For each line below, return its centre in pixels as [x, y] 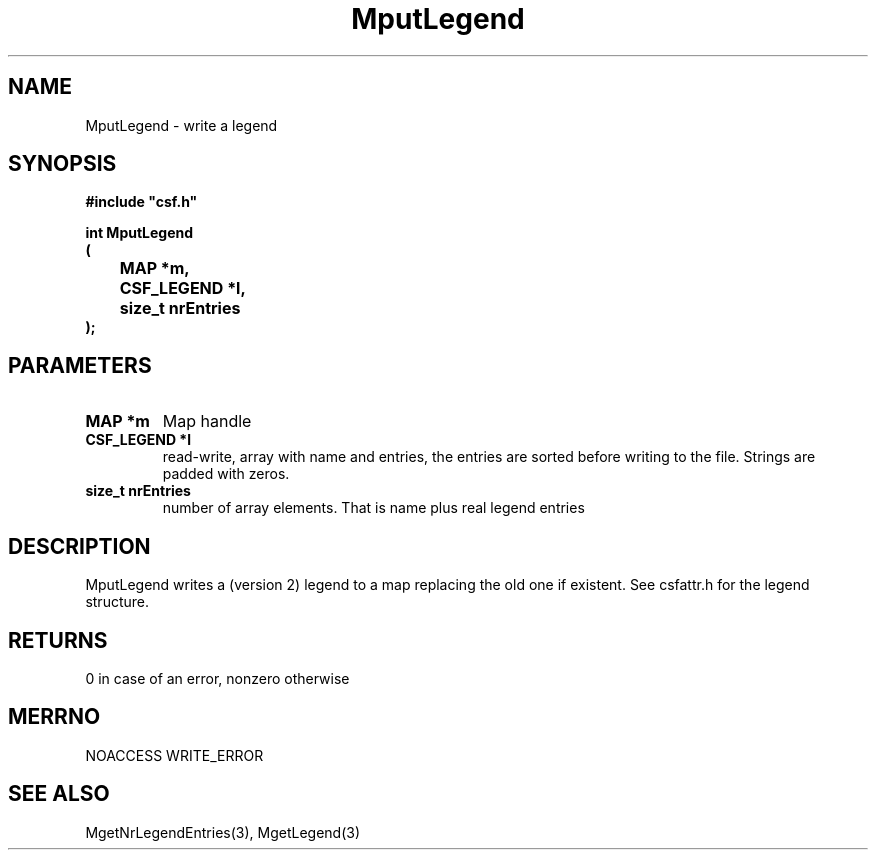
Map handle [207, 421]
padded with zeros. [226, 474]
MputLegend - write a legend [181, 125]
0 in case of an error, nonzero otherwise [217, 678]
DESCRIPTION [79, 546]
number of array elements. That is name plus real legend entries [373, 508]
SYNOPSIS [62, 164]
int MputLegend [139, 233]
